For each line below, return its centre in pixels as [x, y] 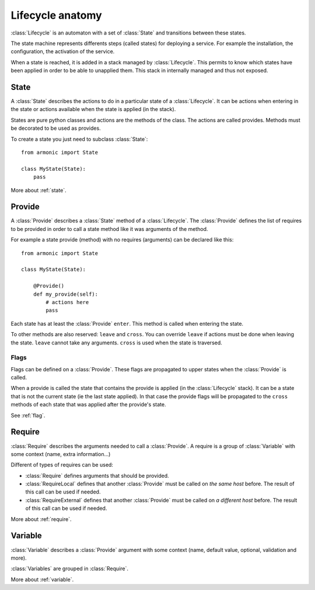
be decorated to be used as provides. [56, 128]
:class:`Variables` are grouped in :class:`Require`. [69, 569]
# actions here [67, 302]
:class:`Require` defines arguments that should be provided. [97, 475]
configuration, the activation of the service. [63, 51]
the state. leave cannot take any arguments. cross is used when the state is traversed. [117, 343]
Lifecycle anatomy [56, 15]
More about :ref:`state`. [38, 190]
